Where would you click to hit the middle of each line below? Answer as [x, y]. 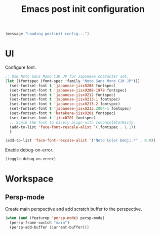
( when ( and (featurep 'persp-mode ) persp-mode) [55, 218]
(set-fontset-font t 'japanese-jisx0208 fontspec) [63, 86]
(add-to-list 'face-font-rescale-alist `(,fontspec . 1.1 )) [73, 127]
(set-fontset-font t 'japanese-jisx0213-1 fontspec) [65, 99]
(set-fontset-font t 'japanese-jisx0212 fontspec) [63, 95]
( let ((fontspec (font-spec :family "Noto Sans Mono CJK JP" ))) [73, 81]
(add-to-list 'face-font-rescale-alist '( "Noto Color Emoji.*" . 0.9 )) [80, 140]
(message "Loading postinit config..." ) [47, 34]
